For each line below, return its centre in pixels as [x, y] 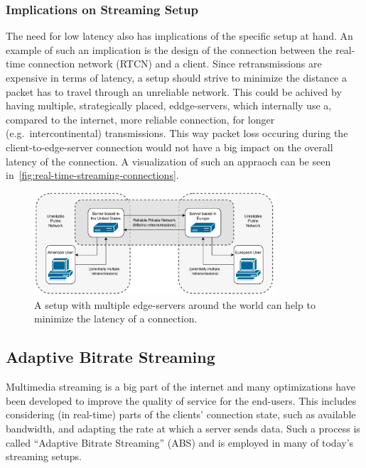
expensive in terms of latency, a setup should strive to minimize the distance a [177, 77]
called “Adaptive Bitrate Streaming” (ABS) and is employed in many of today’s [180, 442]
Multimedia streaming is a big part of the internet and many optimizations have [181, 387]
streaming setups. [44, 456]
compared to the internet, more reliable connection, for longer [140, 119]
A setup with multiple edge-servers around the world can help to [175, 304]
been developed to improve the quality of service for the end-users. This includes [181, 400]
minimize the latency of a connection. [116, 319]
